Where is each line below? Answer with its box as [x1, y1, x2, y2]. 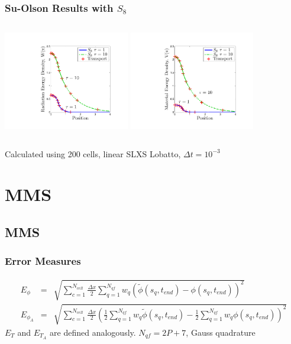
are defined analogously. [50, 326, 136, 338]
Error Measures [5, 254, 81, 268]
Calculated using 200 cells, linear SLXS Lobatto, [5, 147, 181, 160]
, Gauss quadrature [186, 326, 256, 338]
